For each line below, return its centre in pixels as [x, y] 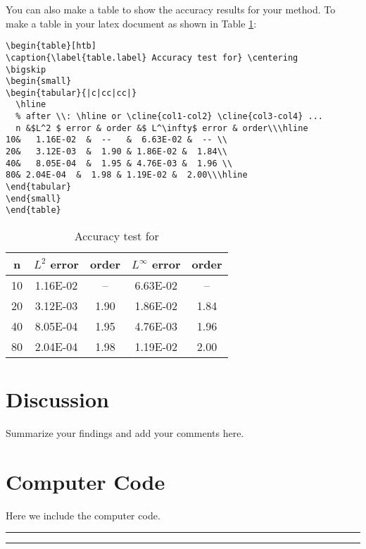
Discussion [57, 399]
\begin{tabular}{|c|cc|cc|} [71, 93]
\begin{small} [39, 81]
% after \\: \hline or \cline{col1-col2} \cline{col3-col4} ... [170, 117]
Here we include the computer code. [83, 515]
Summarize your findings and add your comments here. [125, 433]
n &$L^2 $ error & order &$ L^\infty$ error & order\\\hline [162, 128]
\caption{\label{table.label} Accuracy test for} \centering [152, 57]
